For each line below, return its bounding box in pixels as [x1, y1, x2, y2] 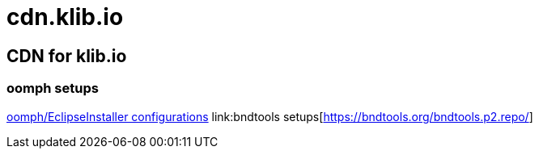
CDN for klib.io [6, 45, 127, 66]
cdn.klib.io [6, 3, 124, 31]
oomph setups [6, 80, 99, 97]
